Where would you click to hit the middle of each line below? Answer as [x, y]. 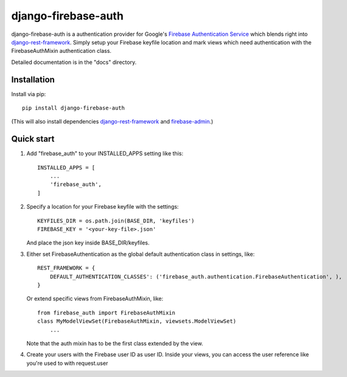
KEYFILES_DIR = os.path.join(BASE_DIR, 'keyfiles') [116, 221]
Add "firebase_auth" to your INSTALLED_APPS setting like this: [105, 154]
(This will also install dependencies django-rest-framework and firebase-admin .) [112, 122]
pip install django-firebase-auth [73, 108]
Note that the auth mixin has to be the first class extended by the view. [115, 343]
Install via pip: [29, 94]
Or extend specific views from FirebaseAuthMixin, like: [95, 299]
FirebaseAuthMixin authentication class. [61, 51]
